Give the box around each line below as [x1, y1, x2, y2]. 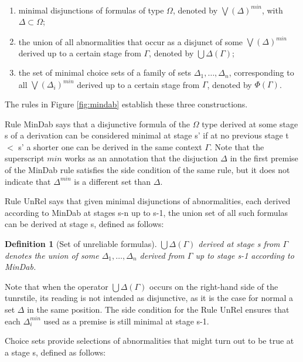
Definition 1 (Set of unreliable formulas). [5, 238, 157, 249]
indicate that [5, 175, 51, 187]
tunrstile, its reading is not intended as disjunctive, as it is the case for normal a [5, 292, 293, 304]
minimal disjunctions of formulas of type [18, 4, 164, 16]
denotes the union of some [5, 249, 99, 261]
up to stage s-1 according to [195, 249, 294, 261]
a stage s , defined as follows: [5, 346, 106, 358]
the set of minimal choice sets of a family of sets [18, 66, 192, 79]
